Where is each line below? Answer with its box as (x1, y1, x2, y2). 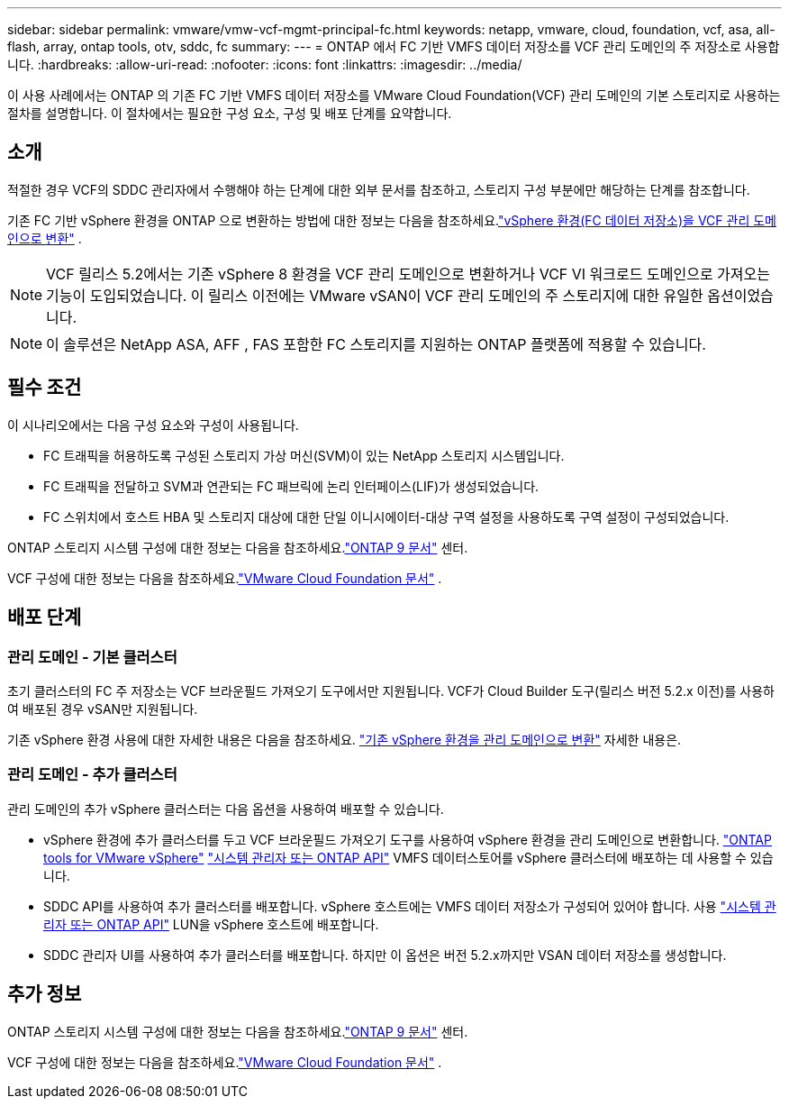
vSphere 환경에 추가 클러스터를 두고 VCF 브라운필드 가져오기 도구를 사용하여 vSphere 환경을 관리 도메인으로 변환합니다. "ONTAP (43, 831, 772, 847)
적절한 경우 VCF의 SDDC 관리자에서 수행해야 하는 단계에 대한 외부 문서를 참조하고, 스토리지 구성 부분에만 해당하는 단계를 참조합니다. (7, 181, 750, 197)
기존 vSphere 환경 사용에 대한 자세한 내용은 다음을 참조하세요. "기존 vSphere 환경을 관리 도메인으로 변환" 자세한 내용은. (7, 731, 682, 747)
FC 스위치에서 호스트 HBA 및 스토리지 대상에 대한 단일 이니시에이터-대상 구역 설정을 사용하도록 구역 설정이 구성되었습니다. (43, 508, 730, 525)
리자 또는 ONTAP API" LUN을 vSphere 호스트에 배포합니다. (43, 916, 379, 932)
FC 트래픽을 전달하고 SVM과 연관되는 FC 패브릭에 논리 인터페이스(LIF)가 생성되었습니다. (43, 478, 540, 494)
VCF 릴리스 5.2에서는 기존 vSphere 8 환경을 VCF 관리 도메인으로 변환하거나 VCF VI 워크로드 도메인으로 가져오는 (46, 264, 770, 283)
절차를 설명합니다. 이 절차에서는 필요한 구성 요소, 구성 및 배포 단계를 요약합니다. (7, 105, 452, 121)
